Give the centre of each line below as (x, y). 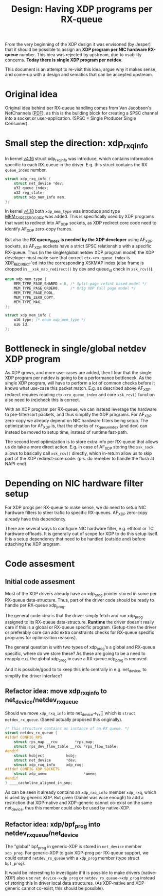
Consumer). (17, 124)
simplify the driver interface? (34, 675)
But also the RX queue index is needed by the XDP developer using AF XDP (79, 240)
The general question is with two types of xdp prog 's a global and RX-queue (80, 648)
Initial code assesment (40, 582)
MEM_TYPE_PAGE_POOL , (35, 293)
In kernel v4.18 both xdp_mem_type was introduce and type (63, 211)
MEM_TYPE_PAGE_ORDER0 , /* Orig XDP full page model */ (75, 289)
